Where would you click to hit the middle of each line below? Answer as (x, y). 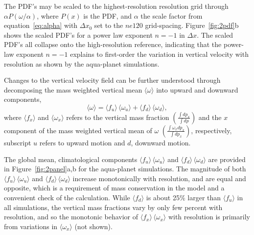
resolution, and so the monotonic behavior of (71, 217)
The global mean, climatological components (71, 159)
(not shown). (93, 226)
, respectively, (211, 130)
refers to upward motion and (82, 142)
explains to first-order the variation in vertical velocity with (159, 54)
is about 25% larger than (184, 197)
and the (210, 117)
